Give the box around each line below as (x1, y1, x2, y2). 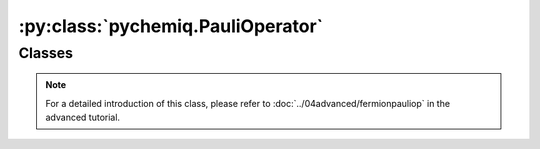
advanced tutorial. (45, 111, 120, 123)
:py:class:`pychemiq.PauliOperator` (18, 15, 324, 37)
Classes (18, 44, 74, 62)
